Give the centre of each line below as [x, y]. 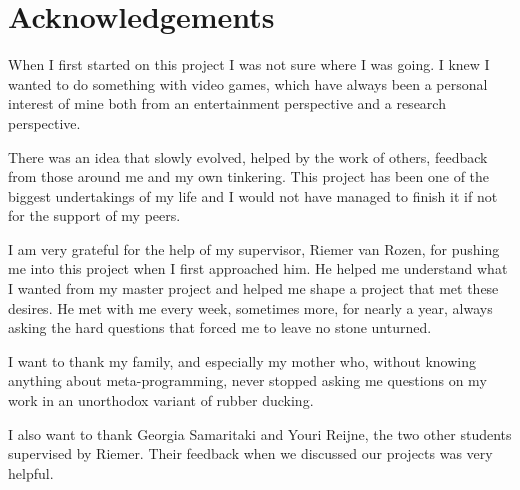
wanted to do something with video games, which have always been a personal [248, 83]
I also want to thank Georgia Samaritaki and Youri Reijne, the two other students [260, 433]
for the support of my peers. [94, 215]
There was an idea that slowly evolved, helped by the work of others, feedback [248, 156]
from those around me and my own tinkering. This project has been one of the [249, 176]
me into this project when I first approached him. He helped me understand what [258, 268]
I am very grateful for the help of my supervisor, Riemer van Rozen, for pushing [254, 248]
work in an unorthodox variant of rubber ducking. [161, 400]
